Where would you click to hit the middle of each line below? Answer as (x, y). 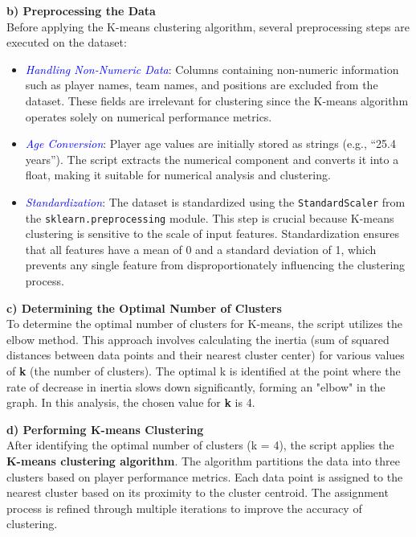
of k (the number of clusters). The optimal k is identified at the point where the (204, 371)
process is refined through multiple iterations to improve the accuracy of (184, 508)
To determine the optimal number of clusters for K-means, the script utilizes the (204, 324)
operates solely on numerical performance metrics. (149, 116)
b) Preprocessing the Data (81, 10)
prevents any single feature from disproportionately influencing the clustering (215, 265)
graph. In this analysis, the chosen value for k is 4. (131, 402)
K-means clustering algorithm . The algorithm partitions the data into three (203, 460)
